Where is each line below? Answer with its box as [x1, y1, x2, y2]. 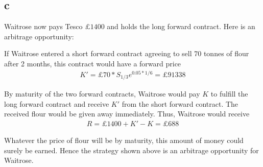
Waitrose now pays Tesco [4, 21, 83, 32]
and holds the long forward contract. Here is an [107, 21, 255, 32]
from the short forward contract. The [122, 98, 238, 109]
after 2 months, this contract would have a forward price [4, 58, 181, 68]
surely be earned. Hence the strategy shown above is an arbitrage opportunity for [4, 145, 259, 155]
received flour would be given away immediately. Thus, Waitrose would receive [4, 108, 250, 119]
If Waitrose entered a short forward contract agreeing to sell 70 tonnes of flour [4, 48, 249, 59]
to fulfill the [210, 88, 248, 99]
